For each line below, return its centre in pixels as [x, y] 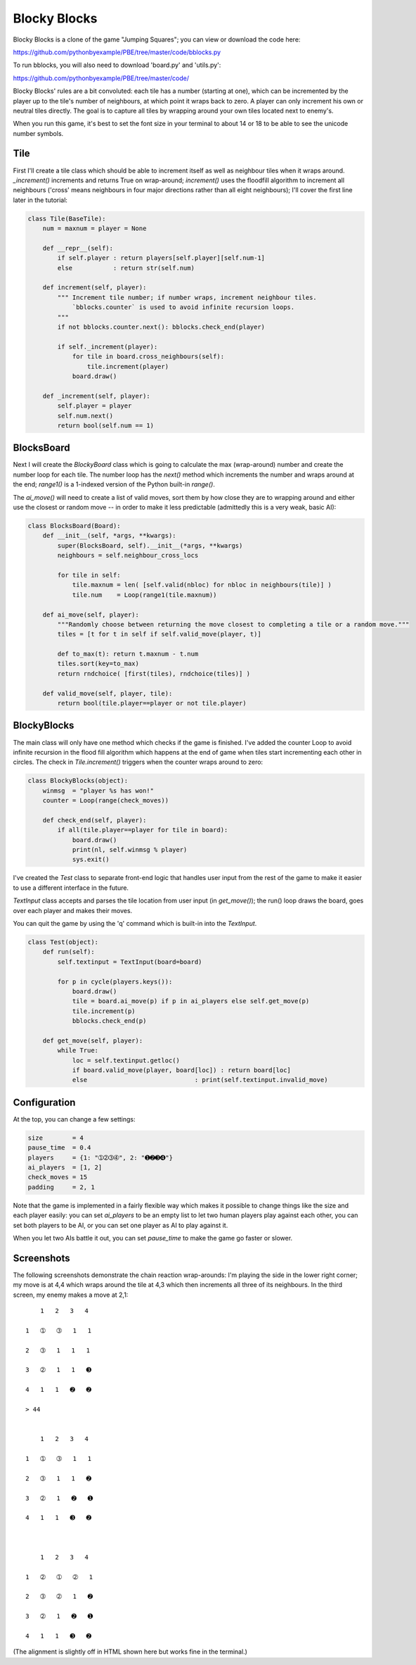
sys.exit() [91, 860]
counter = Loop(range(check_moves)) [105, 800]
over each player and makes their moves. [73, 910]
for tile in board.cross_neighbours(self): [148, 357]
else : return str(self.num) [126, 268]
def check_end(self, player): [95, 820]
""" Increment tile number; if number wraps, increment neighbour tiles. [187, 297]
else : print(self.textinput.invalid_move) [200, 1080]
